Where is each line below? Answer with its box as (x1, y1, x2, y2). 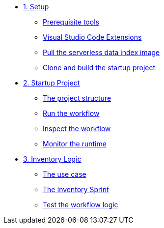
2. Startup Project (23, 79, 80, 87)
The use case (43, 170, 86, 178)
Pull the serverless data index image (43, 48, 160, 57)
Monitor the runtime (43, 140, 107, 148)
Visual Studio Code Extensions (43, 33, 142, 41)
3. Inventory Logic (23, 155, 82, 163)
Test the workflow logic (43, 200, 118, 209)
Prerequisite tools (43, 18, 99, 26)
